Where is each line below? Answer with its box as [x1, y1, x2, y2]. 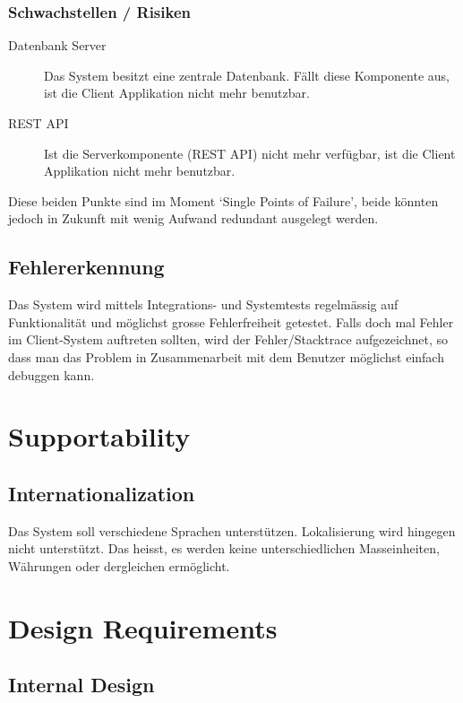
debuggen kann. [8, 365, 95, 384]
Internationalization [8, 479, 195, 507]
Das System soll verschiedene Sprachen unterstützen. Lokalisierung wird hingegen [8, 521, 456, 540]
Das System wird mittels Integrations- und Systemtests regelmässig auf [8, 295, 399, 314]
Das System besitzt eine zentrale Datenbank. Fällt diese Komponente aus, [44, 65, 450, 84]
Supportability [8, 418, 191, 455]
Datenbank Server [8, 36, 107, 55]
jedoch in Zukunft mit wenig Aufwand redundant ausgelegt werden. [8, 209, 379, 228]
